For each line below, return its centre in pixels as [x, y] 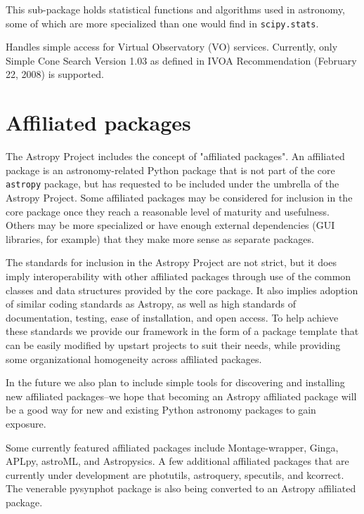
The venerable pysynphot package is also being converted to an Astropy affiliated [181, 488]
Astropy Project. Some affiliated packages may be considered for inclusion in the [179, 197]
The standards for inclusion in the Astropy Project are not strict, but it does [171, 262]
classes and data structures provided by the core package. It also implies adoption [182, 290]
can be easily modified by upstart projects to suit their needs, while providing [173, 344]
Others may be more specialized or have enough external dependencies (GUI [170, 225]
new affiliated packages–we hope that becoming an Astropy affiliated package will [181, 396]
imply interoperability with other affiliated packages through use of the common [178, 276]
